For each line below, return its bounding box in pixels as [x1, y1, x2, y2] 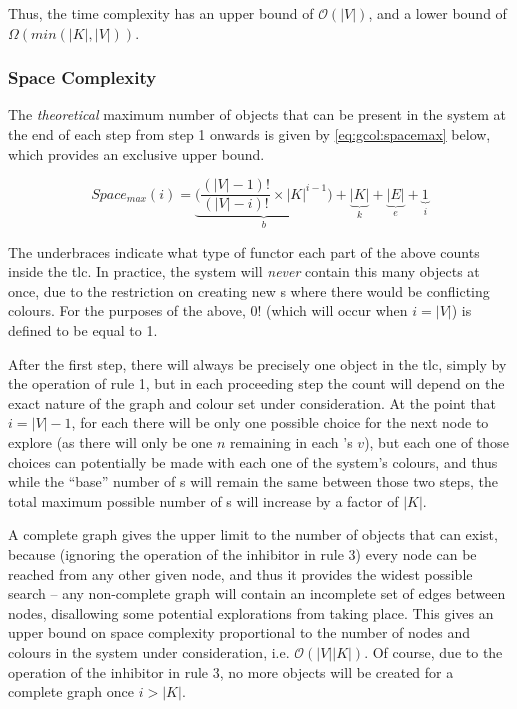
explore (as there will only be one [8, 432, 213, 453]
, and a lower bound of [368, 3, 507, 23]
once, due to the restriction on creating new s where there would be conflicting [8, 280, 490, 301]
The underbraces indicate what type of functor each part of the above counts [8, 241, 480, 262]
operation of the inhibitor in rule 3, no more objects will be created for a [8, 661, 454, 682]
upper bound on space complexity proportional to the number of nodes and [8, 622, 470, 643]
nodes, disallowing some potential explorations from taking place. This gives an [8, 602, 494, 623]
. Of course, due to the [364, 641, 503, 662]
